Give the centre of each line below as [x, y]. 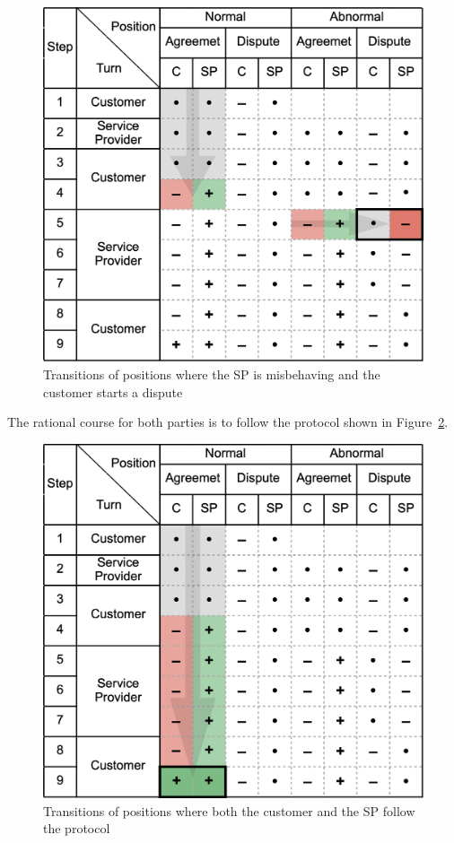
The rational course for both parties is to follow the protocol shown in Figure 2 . [228, 422]
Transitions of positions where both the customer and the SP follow [229, 810]
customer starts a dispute [113, 391]
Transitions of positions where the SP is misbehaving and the [212, 374]
